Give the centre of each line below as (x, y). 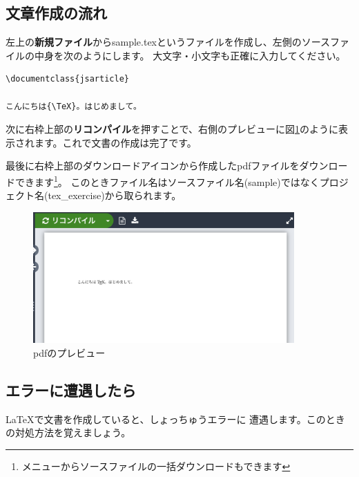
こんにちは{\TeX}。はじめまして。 (74, 106)
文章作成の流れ (56, 13)
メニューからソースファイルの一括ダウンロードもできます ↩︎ (156, 466)
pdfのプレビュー (69, 352)
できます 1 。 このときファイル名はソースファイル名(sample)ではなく (167, 180)
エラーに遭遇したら (71, 390)
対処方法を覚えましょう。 (73, 432)
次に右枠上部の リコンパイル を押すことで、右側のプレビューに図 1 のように (172, 129)
